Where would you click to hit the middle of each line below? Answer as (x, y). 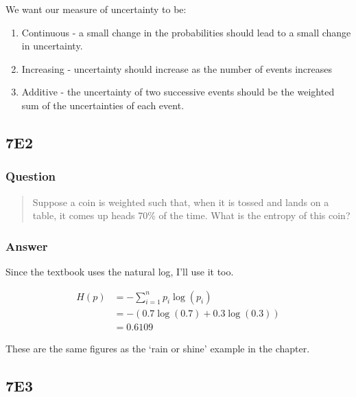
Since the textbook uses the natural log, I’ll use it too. (120, 271)
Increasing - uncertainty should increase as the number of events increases (177, 68)
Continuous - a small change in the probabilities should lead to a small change (186, 32)
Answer (27, 246)
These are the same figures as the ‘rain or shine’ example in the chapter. (158, 348)
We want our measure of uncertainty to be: (96, 9)
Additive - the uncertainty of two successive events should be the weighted (178, 92)
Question (31, 176)
